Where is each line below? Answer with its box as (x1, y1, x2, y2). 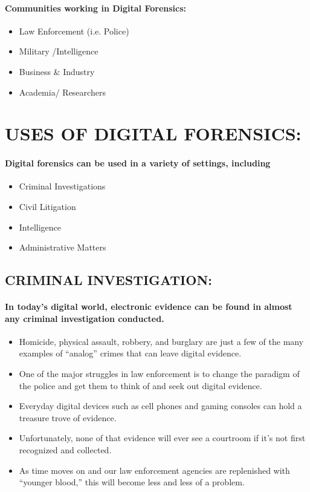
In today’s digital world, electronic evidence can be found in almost (5, 300, 292, 313)
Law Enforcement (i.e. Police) (19, 24, 129, 37)
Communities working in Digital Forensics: (5, 1, 187, 14)
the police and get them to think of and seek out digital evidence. (19, 379, 262, 392)
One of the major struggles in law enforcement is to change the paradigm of (19, 367, 300, 380)
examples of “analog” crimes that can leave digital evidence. (19, 347, 242, 359)
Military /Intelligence (19, 45, 98, 57)
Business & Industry (19, 65, 95, 77)
